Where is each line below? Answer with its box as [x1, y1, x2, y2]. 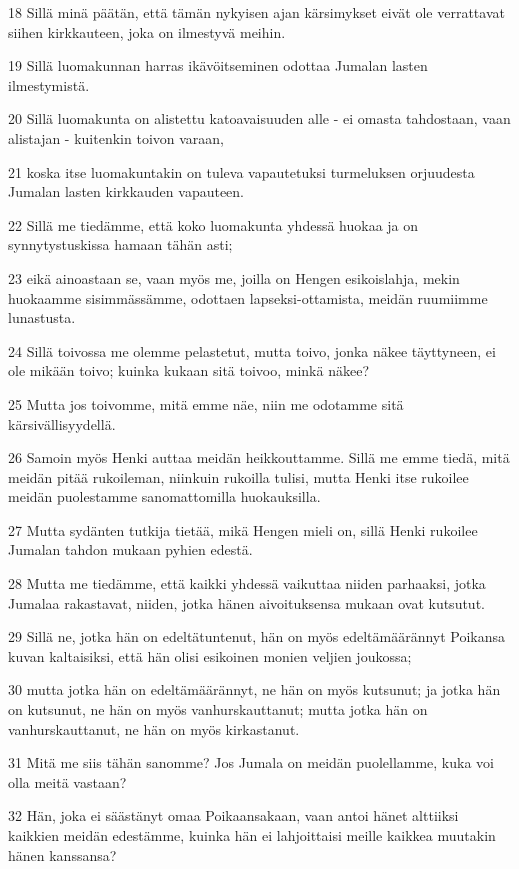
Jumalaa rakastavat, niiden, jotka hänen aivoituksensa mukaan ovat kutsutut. [8, 592, 485, 613]
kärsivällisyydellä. [8, 413, 116, 434]
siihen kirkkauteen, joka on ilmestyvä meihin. [8, 21, 286, 42]
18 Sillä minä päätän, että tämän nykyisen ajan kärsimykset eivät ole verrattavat [8, 2, 505, 22]
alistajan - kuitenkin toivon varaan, [8, 127, 224, 148]
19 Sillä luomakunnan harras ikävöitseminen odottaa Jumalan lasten [8, 55, 428, 76]
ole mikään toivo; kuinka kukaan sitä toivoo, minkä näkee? [8, 360, 369, 381]
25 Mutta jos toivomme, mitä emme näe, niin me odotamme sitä [8, 393, 404, 414]
